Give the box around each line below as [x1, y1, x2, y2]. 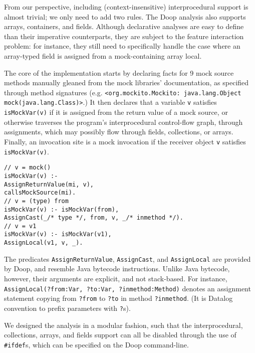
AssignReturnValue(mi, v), [4, 181, 94, 188]
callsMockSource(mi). [4, 189, 76, 197]
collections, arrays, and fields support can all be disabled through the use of [4, 329, 236, 340]
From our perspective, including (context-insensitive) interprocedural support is [4, 2, 248, 12]
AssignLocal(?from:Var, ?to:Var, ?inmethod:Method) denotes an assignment [4, 283, 251, 293]
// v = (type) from [4, 197, 69, 205]
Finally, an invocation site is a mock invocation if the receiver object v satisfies [4, 136, 246, 146]
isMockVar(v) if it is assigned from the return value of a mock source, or [4, 107, 228, 117]
